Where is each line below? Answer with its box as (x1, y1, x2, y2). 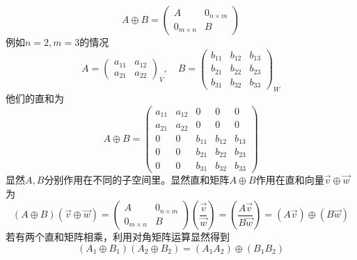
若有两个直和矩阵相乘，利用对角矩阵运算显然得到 (6, 229, 230, 244)
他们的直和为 (6, 90, 64, 105)
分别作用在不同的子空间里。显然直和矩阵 (44, 172, 230, 187)
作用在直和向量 (255, 172, 324, 187)
